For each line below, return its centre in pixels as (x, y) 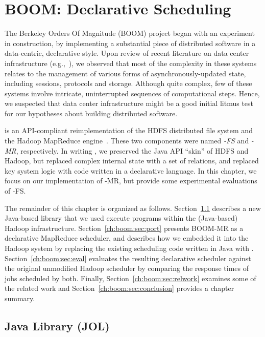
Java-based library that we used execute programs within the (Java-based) (121, 218)
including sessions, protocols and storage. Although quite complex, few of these (128, 83)
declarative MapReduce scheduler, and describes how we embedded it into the (127, 238)
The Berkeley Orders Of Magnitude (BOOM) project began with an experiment (130, 33)
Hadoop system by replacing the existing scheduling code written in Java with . (129, 248)
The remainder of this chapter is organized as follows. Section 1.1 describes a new (133, 208)
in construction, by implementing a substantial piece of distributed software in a (130, 43)
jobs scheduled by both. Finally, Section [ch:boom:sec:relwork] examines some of (130, 278)
